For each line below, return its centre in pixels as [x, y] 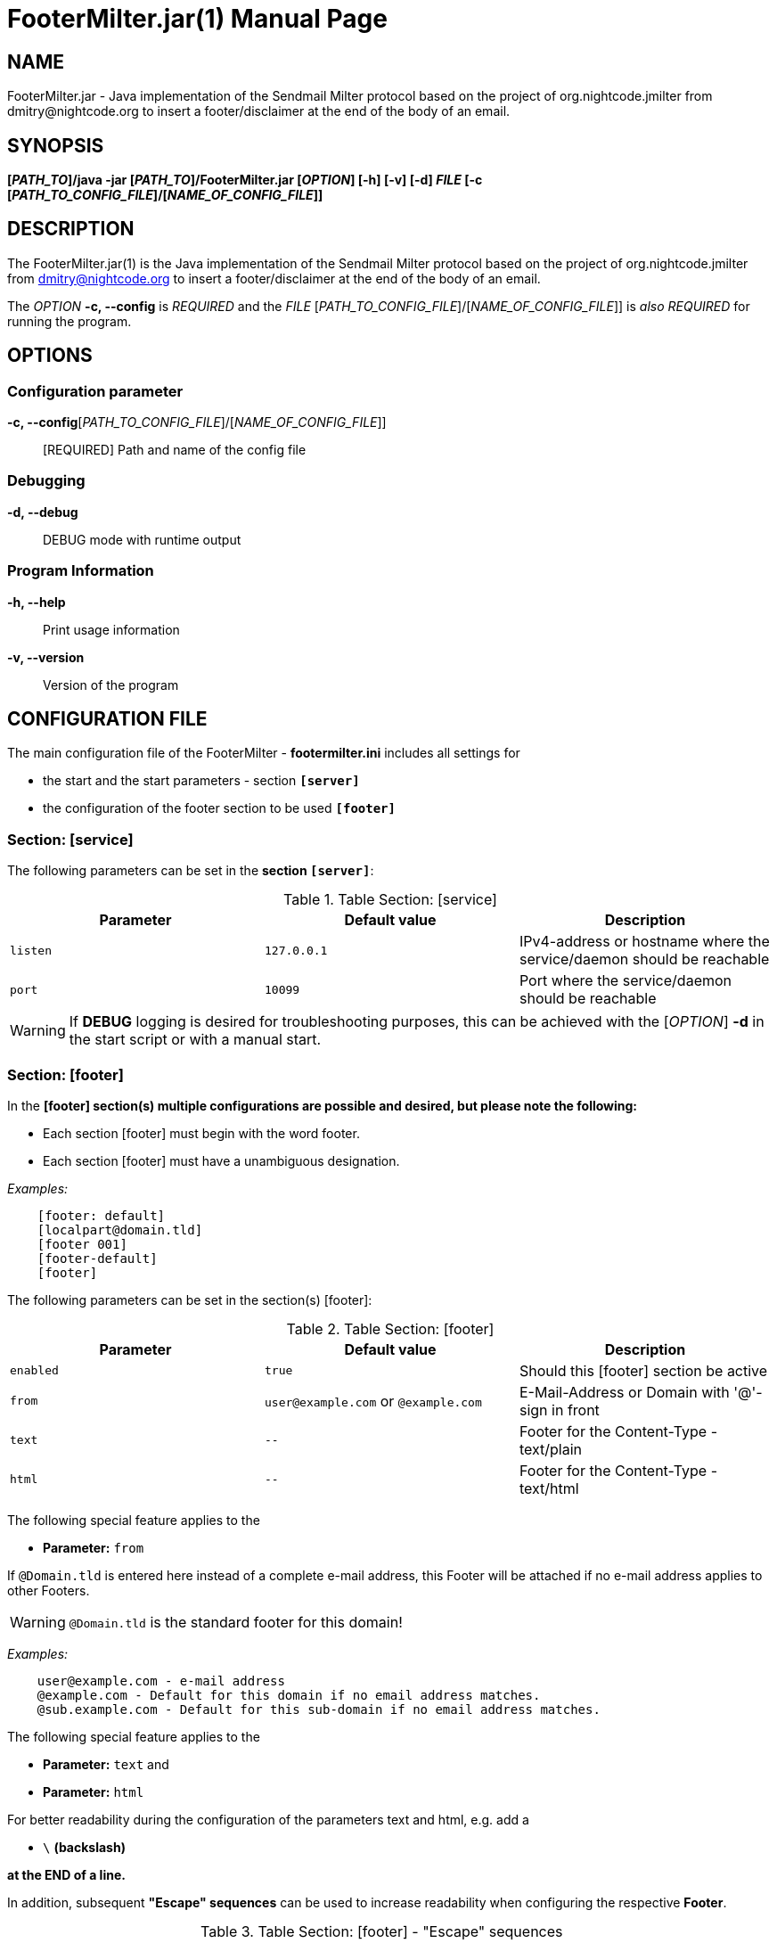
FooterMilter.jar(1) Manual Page [197, 19]
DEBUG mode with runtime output [142, 539]
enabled [34, 1371]
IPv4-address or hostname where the [644, 942]
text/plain [551, 1449]
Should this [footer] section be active [643, 1370]
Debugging [46, 481]
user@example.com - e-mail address [161, 1681]
